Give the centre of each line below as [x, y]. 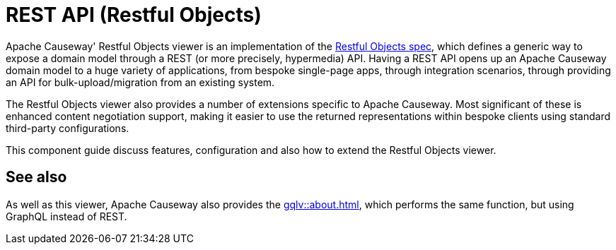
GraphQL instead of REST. [66, 216]
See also [36, 177]
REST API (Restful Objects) [134, 15]
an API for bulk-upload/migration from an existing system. [140, 82]
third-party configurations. [68, 128]
